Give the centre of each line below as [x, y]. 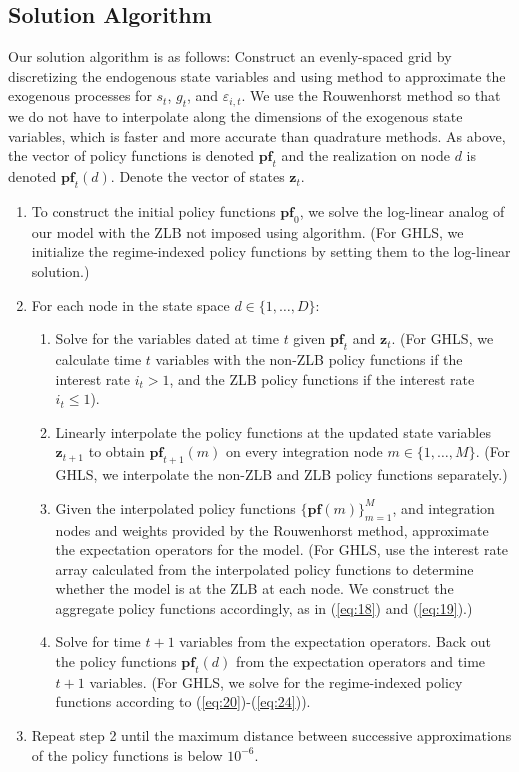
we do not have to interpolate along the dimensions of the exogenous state [235, 116]
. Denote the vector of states [197, 176]
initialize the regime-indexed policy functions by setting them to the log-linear [271, 251]
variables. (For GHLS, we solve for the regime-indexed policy [276, 681]
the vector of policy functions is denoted [131, 155]
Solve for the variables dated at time [167, 338]
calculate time [98, 358]
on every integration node [304, 451]
